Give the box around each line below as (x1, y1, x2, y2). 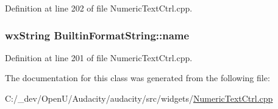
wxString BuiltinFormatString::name (5, 27, 190, 42)
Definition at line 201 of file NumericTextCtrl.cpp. (5, 51, 193, 64)
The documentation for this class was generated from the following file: (5, 71, 270, 84)
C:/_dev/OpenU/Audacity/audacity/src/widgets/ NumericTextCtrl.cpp (5, 92, 273, 104)
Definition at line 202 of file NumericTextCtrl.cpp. (5, 2, 193, 14)
